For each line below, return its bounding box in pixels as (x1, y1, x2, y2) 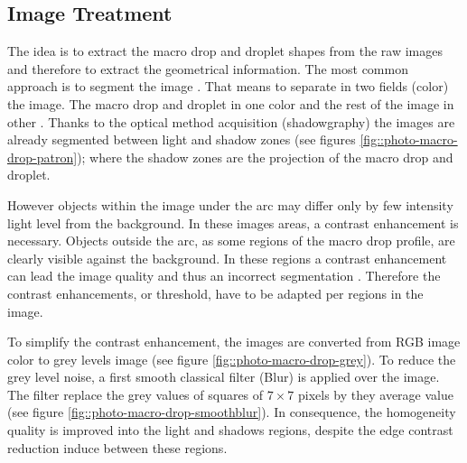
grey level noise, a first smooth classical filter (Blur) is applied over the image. (7, 367, 440, 386)
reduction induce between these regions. (7, 438, 228, 457)
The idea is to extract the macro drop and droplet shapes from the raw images (7, 42, 443, 60)
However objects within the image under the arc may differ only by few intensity (7, 195, 453, 214)
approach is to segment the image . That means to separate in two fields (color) (7, 77, 449, 96)
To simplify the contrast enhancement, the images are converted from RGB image (7, 332, 461, 351)
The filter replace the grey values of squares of (7, 384, 264, 403)
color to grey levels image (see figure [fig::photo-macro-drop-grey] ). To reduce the (7, 349, 456, 368)
